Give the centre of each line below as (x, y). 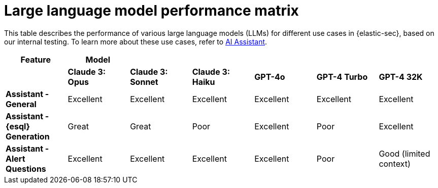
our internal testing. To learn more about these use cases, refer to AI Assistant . (136, 41)
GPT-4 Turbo (342, 77)
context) (395, 163)
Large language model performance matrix (151, 11)
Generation (28, 136)
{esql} (18, 126)
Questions (26, 169)
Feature (36, 59)
